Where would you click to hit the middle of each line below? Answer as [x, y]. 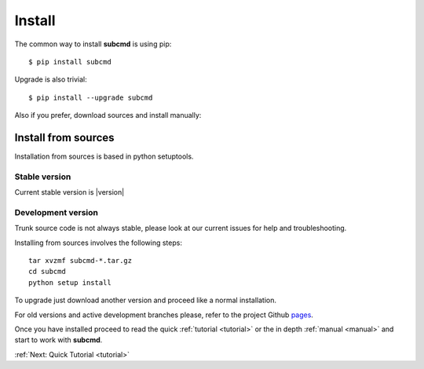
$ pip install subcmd [70, 62]
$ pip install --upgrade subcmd [91, 97]
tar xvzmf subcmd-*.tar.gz [80, 261]
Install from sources [64, 137]
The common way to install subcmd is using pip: [93, 44]
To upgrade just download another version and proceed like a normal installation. [146, 300]
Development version [56, 212]
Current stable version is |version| [69, 192]
